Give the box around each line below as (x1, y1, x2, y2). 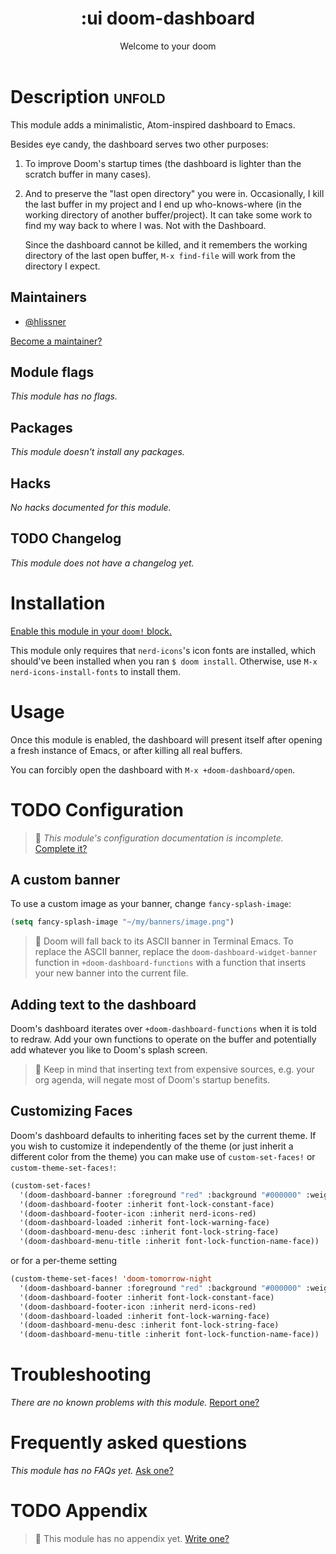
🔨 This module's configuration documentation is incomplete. (34, 832, 284, 844)
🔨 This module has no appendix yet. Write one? (34, 1532, 230, 1544)
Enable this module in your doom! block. (10, 625, 173, 637)
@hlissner (24, 315, 67, 327)
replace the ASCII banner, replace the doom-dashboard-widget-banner (34, 946, 318, 958)
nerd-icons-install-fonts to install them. (10, 665, 182, 677)
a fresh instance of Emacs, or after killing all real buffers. (10, 744, 243, 756)
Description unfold (10, 85, 166, 108)
